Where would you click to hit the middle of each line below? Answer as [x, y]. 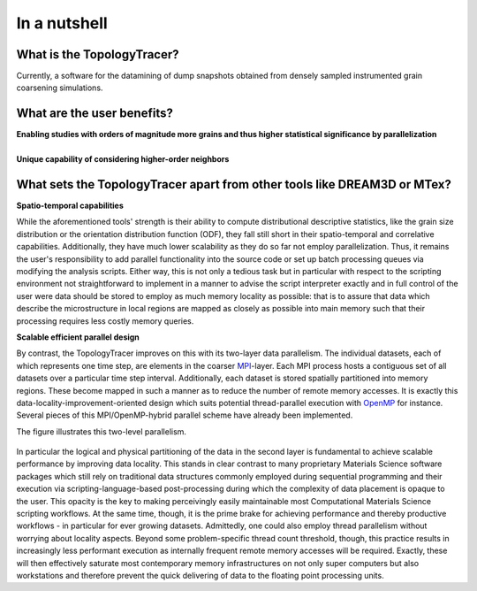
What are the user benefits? [95, 114]
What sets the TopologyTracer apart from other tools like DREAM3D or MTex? [234, 184]
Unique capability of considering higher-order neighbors [123, 159]
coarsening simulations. [60, 88]
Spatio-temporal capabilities [70, 206]
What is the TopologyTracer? [98, 54]
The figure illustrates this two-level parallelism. [102, 431]
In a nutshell [62, 23]
